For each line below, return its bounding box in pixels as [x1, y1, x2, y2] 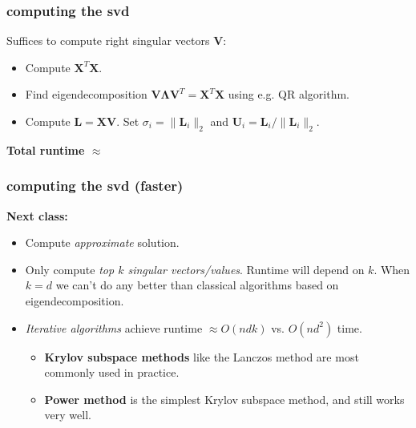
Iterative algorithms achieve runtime [25, 319, 203, 336]
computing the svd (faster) [6, 176, 184, 196]
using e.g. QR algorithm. [228, 86, 349, 103]
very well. [44, 406, 91, 423]
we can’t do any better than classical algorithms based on [55, 277, 339, 293]
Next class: [6, 207, 68, 224]
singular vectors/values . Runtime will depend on [127, 260, 365, 277]
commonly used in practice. [44, 364, 180, 381]
